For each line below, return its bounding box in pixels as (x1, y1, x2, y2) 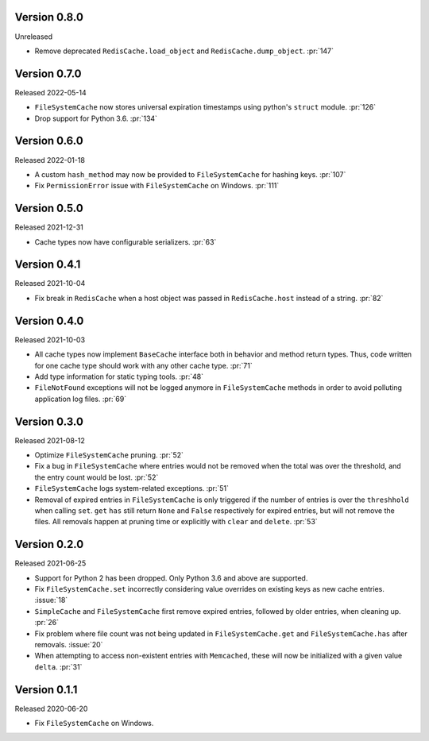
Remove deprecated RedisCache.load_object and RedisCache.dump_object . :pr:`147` (34, 46, 334, 56)
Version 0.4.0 (14, 314, 84, 327)
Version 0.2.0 (14, 538, 84, 551)
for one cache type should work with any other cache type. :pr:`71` (34, 361, 253, 370)
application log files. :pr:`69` (34, 394, 127, 403)
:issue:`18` (34, 596, 68, 605)
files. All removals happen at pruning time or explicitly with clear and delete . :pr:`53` (34, 517, 318, 527)
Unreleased (14, 32, 53, 41)
